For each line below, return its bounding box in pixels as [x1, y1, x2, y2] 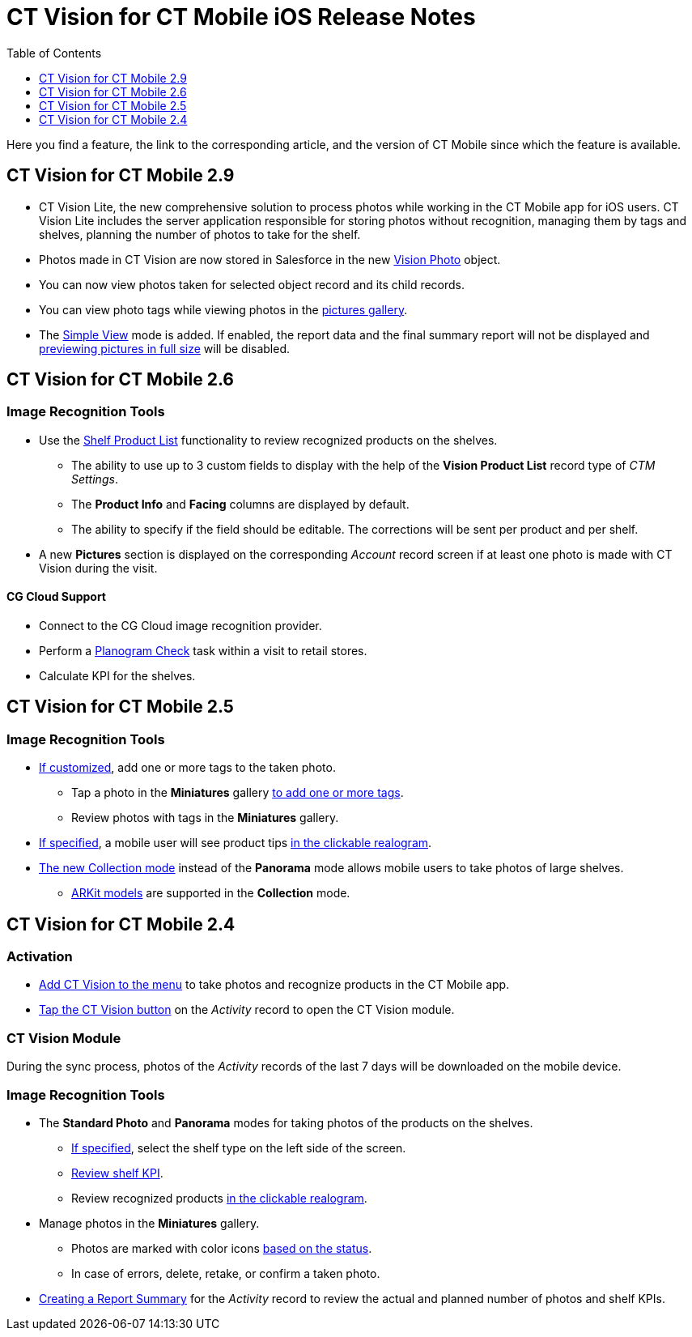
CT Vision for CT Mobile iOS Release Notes [6, 3, 476, 31]
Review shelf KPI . [71, 1165, 163, 1180]
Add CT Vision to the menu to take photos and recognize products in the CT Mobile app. [39, 977, 510, 992]
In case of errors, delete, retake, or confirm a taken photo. [71, 1266, 380, 1280]
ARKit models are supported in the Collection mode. [71, 886, 350, 901]
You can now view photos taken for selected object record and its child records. [39, 277, 465, 292]
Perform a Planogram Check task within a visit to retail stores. [39, 644, 367, 658]
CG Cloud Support [6, 590, 106, 604]
